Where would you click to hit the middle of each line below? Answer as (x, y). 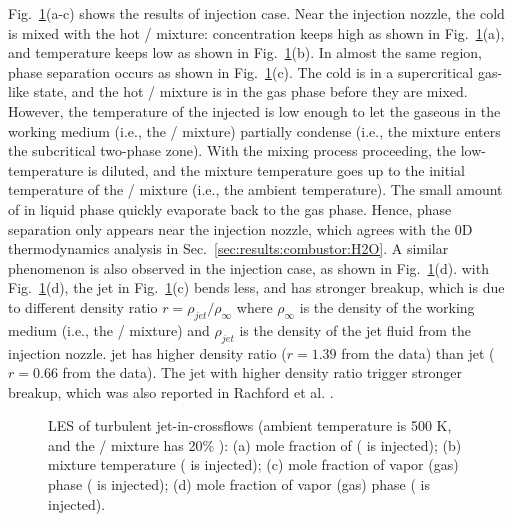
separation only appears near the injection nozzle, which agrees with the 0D (240, 228)
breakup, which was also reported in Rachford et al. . (171, 391)
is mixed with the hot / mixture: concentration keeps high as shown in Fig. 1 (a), (256, 32)
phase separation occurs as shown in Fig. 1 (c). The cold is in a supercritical (241, 71)
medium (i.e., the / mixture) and (109, 329)
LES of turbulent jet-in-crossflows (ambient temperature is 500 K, (250, 425)
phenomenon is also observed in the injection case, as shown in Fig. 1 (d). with (248, 267)
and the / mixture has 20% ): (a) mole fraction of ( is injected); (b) (255, 444)
